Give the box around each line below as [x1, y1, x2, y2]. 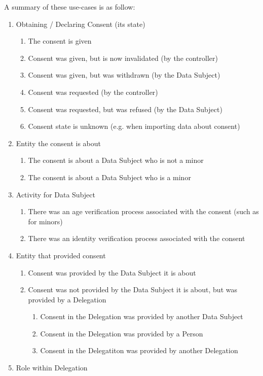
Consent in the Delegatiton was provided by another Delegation [40, 345, 238, 356]
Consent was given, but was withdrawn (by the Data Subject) [28, 70, 220, 80]
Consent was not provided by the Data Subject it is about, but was [28, 284, 237, 295]
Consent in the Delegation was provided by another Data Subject [40, 311, 243, 322]
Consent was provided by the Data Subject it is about [28, 267, 196, 278]
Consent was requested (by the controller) [28, 86, 158, 97]
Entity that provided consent [16, 250, 106, 260]
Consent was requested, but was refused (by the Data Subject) [28, 104, 222, 114]
